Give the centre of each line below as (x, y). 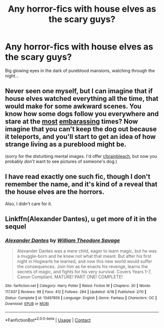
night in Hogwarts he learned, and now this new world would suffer (84, 261)
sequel (16, 226)
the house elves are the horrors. (55, 192)
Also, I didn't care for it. (29, 204)
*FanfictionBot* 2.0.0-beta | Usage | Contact (48, 319)
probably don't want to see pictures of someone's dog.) (61, 161)
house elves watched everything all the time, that (82, 99)
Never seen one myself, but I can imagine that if (79, 91)
